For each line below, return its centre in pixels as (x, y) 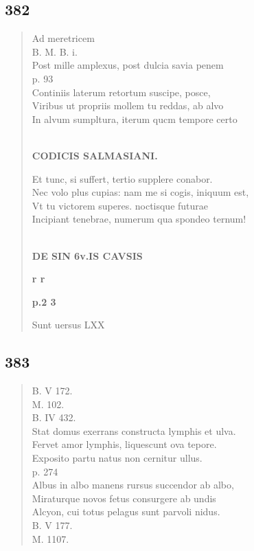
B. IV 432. (54, 417)
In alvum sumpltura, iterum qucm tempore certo (135, 119)
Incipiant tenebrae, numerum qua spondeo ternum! (139, 219)
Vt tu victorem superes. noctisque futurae (120, 205)
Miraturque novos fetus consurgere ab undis (124, 498)
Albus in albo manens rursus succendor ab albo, (133, 485)
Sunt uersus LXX (68, 325)
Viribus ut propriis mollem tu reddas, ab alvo (128, 105)
